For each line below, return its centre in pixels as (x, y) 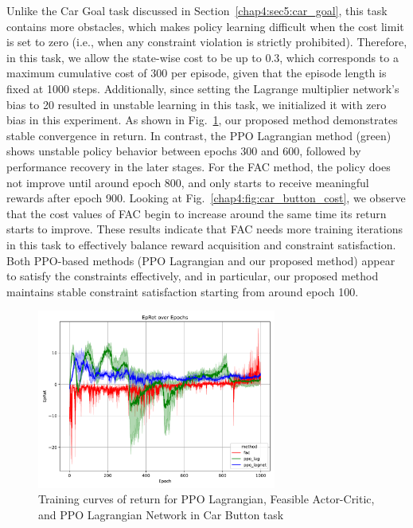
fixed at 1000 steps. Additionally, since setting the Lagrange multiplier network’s (203, 88)
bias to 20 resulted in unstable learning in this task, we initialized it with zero (197, 104)
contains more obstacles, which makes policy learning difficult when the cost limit (205, 26)
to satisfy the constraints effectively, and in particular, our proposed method (193, 276)
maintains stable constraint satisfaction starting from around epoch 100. (183, 291)
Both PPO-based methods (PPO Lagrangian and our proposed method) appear (201, 260)
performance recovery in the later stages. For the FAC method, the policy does (199, 166)
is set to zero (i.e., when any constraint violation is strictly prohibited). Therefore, (207, 42)
